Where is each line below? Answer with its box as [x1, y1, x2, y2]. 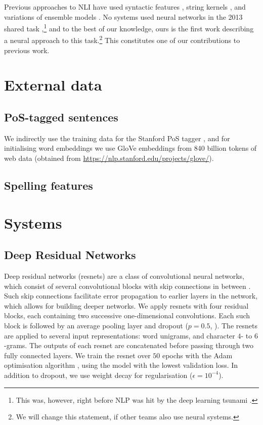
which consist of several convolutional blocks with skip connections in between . [4, 280, 251, 291]
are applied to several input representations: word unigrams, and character [4, 330, 235, 341]
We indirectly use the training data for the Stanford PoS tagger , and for [4, 133, 230, 143]
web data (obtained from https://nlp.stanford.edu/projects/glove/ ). [4, 153, 214, 163]
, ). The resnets [210, 320, 257, 330]
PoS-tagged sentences [4, 109, 118, 125]
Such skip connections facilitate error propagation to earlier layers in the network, [4, 290, 258, 301]
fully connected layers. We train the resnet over [4, 350, 151, 360]
